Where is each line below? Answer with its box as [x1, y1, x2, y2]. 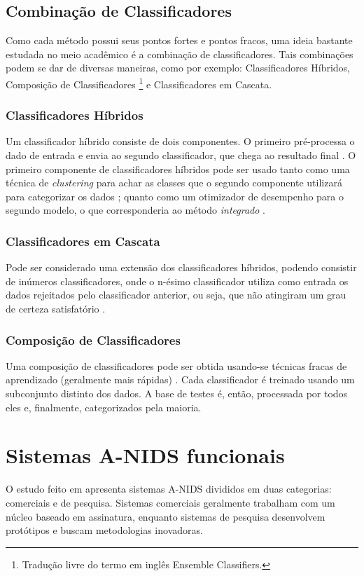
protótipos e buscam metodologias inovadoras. [6, 523, 203, 537]
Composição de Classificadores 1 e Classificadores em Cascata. [6, 74, 272, 91]
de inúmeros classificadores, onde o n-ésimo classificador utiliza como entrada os [6, 273, 349, 288]
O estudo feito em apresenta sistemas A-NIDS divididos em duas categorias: [6, 481, 332, 496]
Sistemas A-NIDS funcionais [6, 441, 285, 469]
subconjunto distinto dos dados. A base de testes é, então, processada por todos [6, 386, 348, 401]
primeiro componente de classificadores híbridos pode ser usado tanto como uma [6, 161, 350, 176]
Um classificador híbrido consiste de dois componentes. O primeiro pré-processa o [6, 134, 355, 149]
